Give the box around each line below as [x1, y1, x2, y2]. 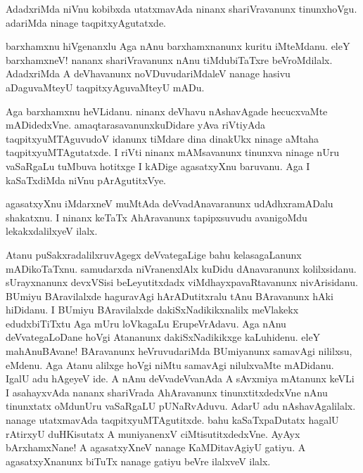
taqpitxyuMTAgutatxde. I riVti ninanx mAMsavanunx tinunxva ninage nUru [6, 145, 339, 160]
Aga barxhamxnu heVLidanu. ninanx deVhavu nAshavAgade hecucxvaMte [6, 103, 328, 118]
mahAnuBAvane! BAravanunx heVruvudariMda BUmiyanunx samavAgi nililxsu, [6, 344, 352, 358]
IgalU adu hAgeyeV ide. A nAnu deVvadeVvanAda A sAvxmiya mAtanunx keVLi [6, 371, 355, 386]
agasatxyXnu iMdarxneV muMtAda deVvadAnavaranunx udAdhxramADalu [6, 196, 333, 211]
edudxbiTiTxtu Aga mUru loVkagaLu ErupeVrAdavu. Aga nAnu [6, 316, 286, 330]
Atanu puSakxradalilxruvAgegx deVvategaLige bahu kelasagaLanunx [6, 247, 302, 261]
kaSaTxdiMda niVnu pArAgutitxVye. [6, 172, 167, 187]
